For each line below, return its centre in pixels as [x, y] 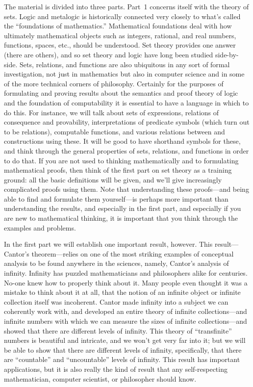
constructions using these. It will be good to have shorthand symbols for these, [122, 141]
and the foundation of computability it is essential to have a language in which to [126, 102]
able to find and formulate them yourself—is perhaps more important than [116, 198]
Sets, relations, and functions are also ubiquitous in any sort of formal [125, 64]
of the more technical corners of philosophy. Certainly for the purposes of [114, 83]
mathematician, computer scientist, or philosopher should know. [100, 378]
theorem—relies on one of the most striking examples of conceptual [133, 253]
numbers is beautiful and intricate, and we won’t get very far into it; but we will [125, 340]
